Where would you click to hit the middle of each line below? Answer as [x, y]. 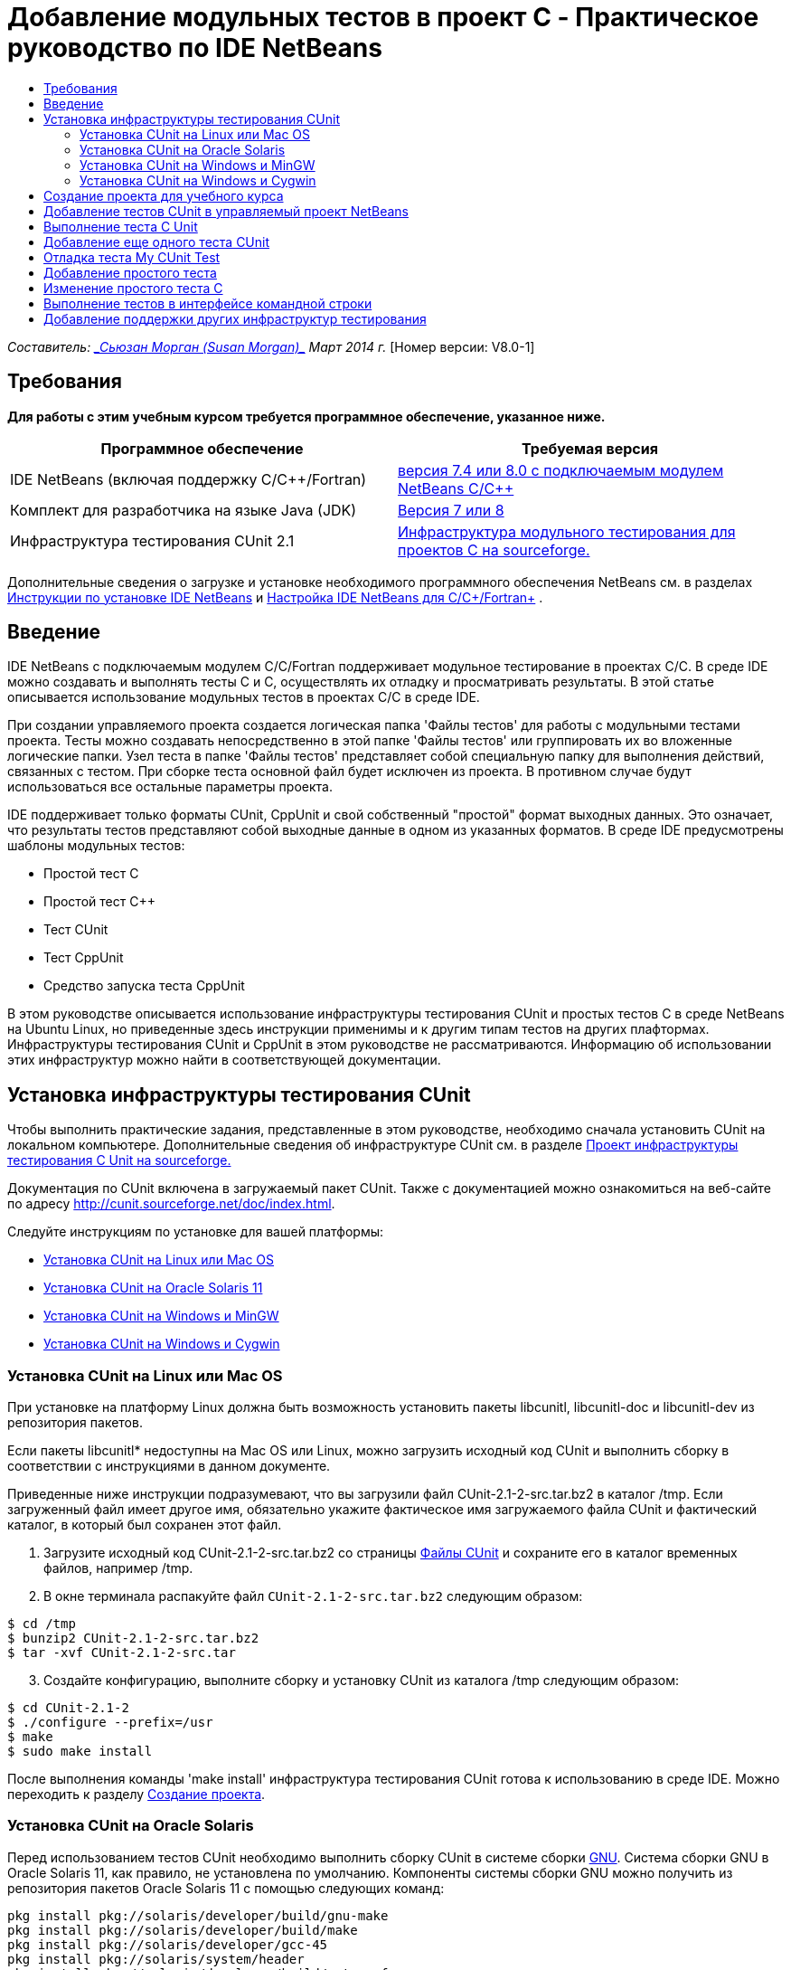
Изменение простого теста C [133, 288]
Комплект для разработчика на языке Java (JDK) [184, 510]
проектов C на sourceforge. [494, 549]
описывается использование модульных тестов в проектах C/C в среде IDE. [244, 697]
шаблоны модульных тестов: [96, 846]
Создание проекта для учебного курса [164, 195]
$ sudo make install [80, 1752]
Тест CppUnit [84, 958]
